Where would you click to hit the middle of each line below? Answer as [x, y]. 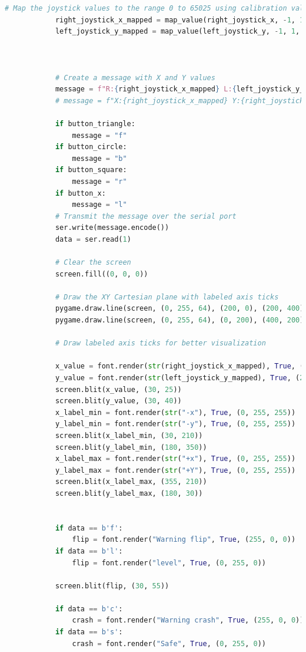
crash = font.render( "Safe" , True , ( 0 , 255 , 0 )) [169, 643]
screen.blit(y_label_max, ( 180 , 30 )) [129, 493]
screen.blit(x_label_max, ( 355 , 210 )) [131, 482]
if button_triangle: [95, 124]
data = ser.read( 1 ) [93, 239]
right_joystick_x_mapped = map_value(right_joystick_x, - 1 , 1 [179, 20]
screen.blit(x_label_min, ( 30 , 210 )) [129, 435]
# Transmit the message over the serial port [146, 216]
